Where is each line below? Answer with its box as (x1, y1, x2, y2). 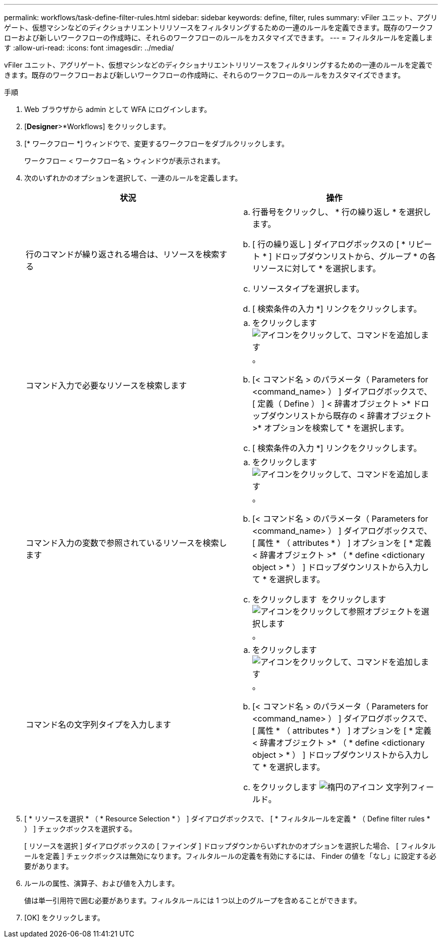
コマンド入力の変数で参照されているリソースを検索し (26, 538, 227, 548)
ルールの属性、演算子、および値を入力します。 (24, 879, 179, 888)
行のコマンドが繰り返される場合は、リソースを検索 (26, 249, 219, 259)
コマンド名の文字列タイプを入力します (26, 719, 172, 730)
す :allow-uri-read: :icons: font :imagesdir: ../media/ (4, 43, 174, 52)
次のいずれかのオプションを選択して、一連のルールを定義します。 (24, 174, 242, 182)
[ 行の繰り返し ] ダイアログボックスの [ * (252, 239, 406, 249)
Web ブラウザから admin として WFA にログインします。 (24, 105, 211, 114)
